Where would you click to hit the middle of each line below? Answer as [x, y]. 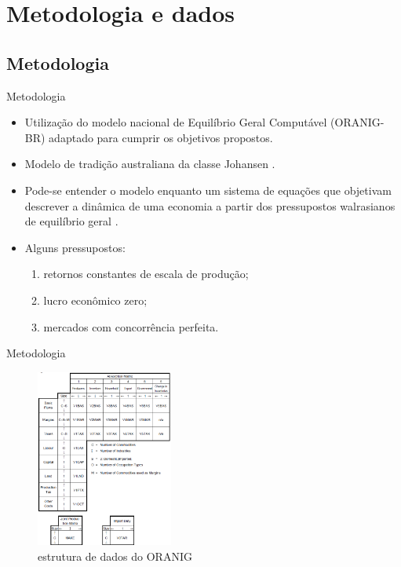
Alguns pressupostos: [75, 247]
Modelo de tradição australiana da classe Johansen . [150, 164]
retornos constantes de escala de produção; [146, 274]
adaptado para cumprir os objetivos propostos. [161, 137]
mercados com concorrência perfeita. [131, 326]
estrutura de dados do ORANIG [115, 556]
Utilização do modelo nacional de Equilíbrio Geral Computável [176, 122]
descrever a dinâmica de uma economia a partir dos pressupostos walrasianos [210, 205]
